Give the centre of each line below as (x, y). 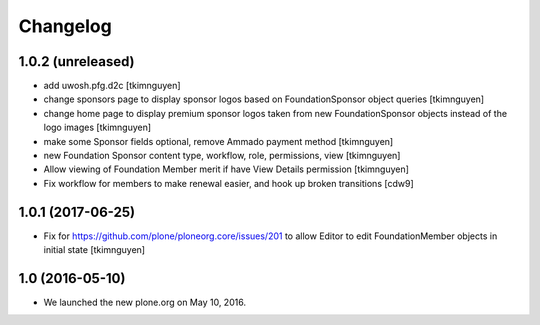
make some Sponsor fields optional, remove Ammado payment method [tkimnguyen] (218, 141)
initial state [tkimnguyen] (94, 250)
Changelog (65, 26)
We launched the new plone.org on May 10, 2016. (145, 302)
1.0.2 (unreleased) (76, 61)
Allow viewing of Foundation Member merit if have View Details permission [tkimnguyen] (226, 169)
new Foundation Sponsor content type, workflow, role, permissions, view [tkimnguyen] (222, 156)
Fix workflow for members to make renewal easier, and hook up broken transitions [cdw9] (228, 183)
